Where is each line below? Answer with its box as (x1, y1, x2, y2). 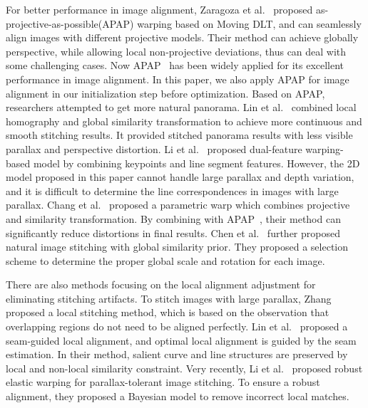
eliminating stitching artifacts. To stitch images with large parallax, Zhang (6, 291, 332, 305)
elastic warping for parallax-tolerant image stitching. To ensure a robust (6, 375, 320, 389)
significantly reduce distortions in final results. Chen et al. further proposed (6, 225, 340, 240)
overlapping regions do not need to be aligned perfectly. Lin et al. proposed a (6, 319, 348, 334)
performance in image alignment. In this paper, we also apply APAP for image (6, 71, 349, 86)
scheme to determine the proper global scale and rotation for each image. (6, 253, 325, 268)
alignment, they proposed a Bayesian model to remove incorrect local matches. (6, 389, 349, 404)
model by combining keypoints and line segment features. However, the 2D (33, 155, 360, 170)
